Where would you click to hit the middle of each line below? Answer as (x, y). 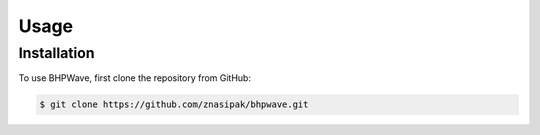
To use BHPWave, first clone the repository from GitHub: (135, 78)
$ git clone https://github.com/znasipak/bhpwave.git (174, 104)
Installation (56, 53)
